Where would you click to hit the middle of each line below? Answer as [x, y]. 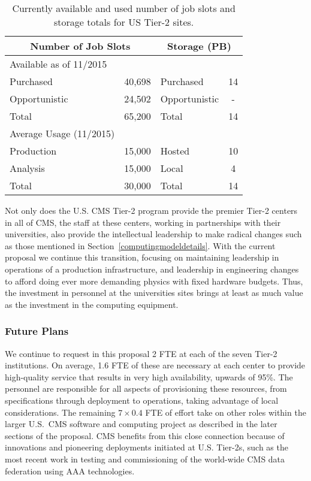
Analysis [27, 168]
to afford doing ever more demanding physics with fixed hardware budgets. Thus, [154, 281]
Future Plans [37, 331]
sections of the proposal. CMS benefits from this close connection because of [145, 435]
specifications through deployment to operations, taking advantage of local [142, 400]
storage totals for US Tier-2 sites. [124, 22]
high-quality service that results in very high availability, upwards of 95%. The [149, 376]
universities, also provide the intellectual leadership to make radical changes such [153, 234]
